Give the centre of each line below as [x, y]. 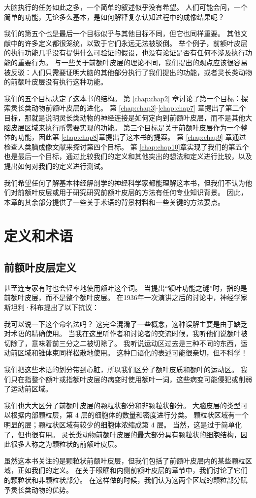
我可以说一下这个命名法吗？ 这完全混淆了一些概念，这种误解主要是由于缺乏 [126, 324]
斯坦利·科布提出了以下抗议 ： [51, 307]
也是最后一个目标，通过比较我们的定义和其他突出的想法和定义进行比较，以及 [128, 156]
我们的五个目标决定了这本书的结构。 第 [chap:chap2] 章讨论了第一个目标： [123, 98]
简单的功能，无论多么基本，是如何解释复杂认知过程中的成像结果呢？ [114, 17]
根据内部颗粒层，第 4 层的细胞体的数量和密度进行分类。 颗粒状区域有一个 [129, 415]
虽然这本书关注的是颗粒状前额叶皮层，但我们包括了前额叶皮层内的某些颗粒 [125, 460]
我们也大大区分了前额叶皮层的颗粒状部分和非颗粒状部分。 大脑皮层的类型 [122, 405]
